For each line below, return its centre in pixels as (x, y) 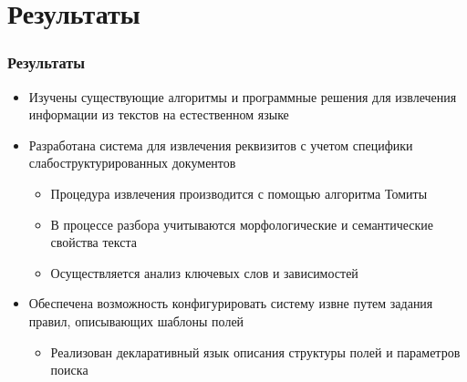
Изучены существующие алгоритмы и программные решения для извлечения (243, 96)
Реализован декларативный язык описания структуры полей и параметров (255, 351)
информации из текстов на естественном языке (159, 114)
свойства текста (93, 242)
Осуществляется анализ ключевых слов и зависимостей (204, 272)
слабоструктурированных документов (132, 163)
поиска (69, 370)
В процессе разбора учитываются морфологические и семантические (242, 224)
